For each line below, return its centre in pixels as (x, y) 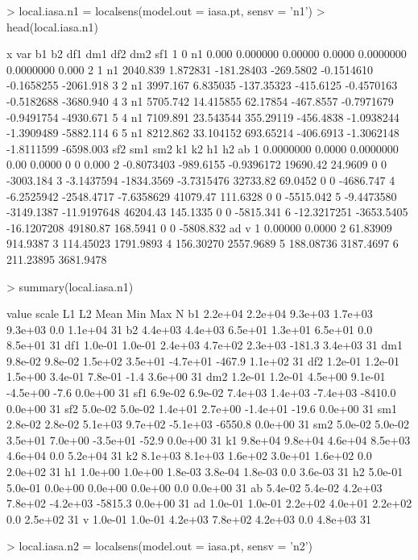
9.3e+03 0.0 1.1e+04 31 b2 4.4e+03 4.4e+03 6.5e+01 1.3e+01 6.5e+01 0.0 (190, 329)
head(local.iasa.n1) (53, 26)
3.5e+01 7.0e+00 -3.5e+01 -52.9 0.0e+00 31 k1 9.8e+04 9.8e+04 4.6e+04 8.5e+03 (209, 439)
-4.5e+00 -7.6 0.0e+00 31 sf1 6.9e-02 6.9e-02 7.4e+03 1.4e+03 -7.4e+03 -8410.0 (201, 393)
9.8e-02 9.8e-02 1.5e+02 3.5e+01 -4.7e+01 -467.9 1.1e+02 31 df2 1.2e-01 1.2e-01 (203, 360)
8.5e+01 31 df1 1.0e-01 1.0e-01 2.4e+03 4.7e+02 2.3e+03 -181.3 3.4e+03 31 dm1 (205, 345)
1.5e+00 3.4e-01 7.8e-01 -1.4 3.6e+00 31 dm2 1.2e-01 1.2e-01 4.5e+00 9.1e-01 (196, 376)
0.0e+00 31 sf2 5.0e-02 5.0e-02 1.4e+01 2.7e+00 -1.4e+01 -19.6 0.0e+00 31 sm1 (202, 408)
